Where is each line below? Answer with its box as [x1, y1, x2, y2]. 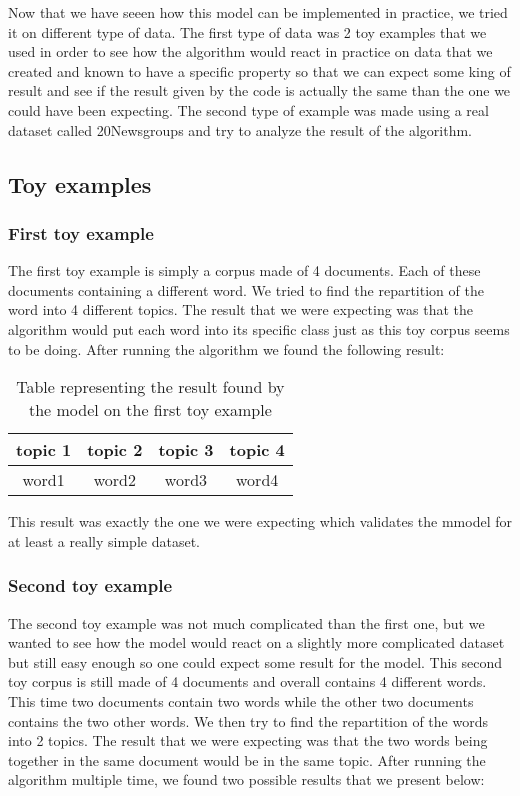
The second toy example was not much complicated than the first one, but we [8, 612, 485, 633]
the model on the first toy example [28, 398, 272, 422]
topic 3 [158, 438, 214, 462]
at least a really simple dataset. [8, 530, 200, 551]
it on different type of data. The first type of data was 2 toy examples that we [8, 21, 487, 42]
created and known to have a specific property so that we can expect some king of [8, 60, 511, 81]
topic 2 [87, 438, 143, 462]
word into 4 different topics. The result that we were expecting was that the [8, 299, 474, 320]
